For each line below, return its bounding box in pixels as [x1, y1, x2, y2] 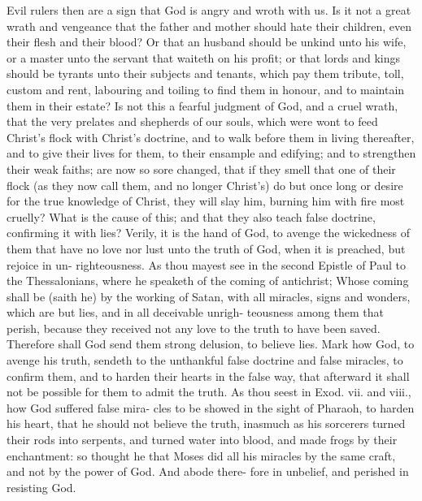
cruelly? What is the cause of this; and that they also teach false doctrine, [7, 208, 376, 225]
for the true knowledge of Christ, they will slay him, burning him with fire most [7, 192, 405, 209]
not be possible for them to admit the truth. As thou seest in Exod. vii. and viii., [7, 383, 411, 400]
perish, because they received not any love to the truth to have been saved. [7, 319, 381, 336]
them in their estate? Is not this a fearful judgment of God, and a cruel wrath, [7, 97, 398, 114]
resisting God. [7, 478, 76, 495]
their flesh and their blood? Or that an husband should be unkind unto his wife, [7, 33, 407, 50]
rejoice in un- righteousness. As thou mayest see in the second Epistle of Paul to [7, 256, 407, 273]
